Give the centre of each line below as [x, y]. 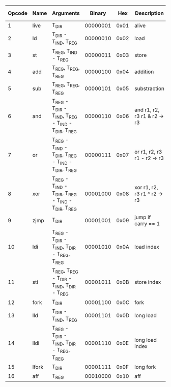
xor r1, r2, [146, 187]
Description [149, 13]
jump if [143, 217]
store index [148, 282]
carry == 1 [147, 223]
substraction [149, 88]
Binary [98, 13]
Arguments [66, 13]
